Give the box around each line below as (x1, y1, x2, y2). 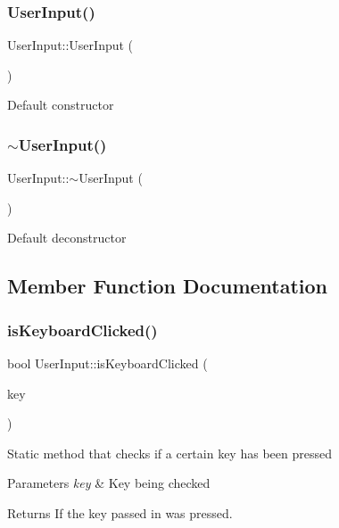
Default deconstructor (7, 228, 127, 247)
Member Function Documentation (7, 272, 328, 300)
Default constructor (7, 95, 114, 114)
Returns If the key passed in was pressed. (7, 503, 233, 522)
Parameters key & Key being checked (7, 474, 211, 492)
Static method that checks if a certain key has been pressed (7, 443, 332, 462)
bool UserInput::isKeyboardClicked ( (7, 354, 208, 372)
